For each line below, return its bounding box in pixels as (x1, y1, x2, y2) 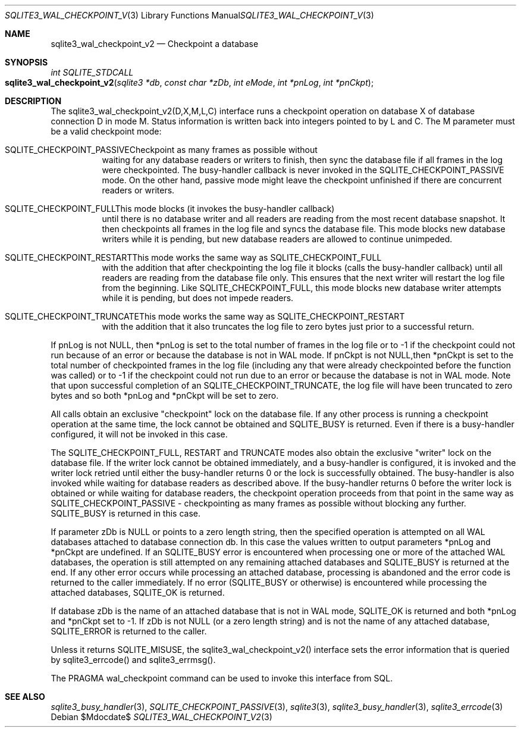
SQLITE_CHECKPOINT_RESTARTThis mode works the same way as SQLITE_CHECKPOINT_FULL (5, 252, 382, 262)
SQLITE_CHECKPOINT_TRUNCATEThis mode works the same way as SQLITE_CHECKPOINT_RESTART (5, 311, 405, 321)
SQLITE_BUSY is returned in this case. (51, 508, 201, 518)
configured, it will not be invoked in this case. (51, 429, 228, 439)
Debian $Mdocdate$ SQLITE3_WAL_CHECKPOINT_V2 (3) (51, 712, 272, 722)
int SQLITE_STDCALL (51, 67, 134, 77)
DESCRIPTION (5, 96, 62, 106)
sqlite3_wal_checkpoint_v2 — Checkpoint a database (51, 39, 259, 49)
